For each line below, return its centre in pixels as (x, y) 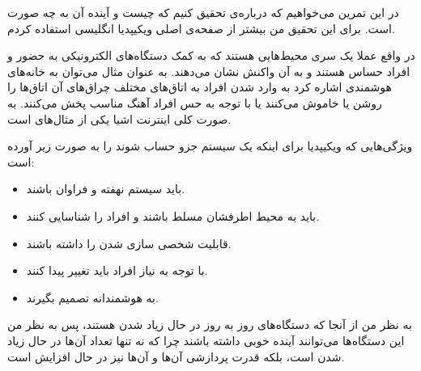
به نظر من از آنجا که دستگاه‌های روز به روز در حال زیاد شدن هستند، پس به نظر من (210, 325)
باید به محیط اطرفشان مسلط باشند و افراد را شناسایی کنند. (173, 215)
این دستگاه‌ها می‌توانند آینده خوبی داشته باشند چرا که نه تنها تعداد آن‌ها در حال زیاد (206, 340)
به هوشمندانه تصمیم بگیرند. (92, 297)
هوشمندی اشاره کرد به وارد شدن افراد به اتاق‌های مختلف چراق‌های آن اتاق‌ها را (200, 87)
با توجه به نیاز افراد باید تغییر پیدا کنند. (117, 270)
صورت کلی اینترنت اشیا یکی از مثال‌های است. (119, 118)
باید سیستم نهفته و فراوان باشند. (106, 189)
